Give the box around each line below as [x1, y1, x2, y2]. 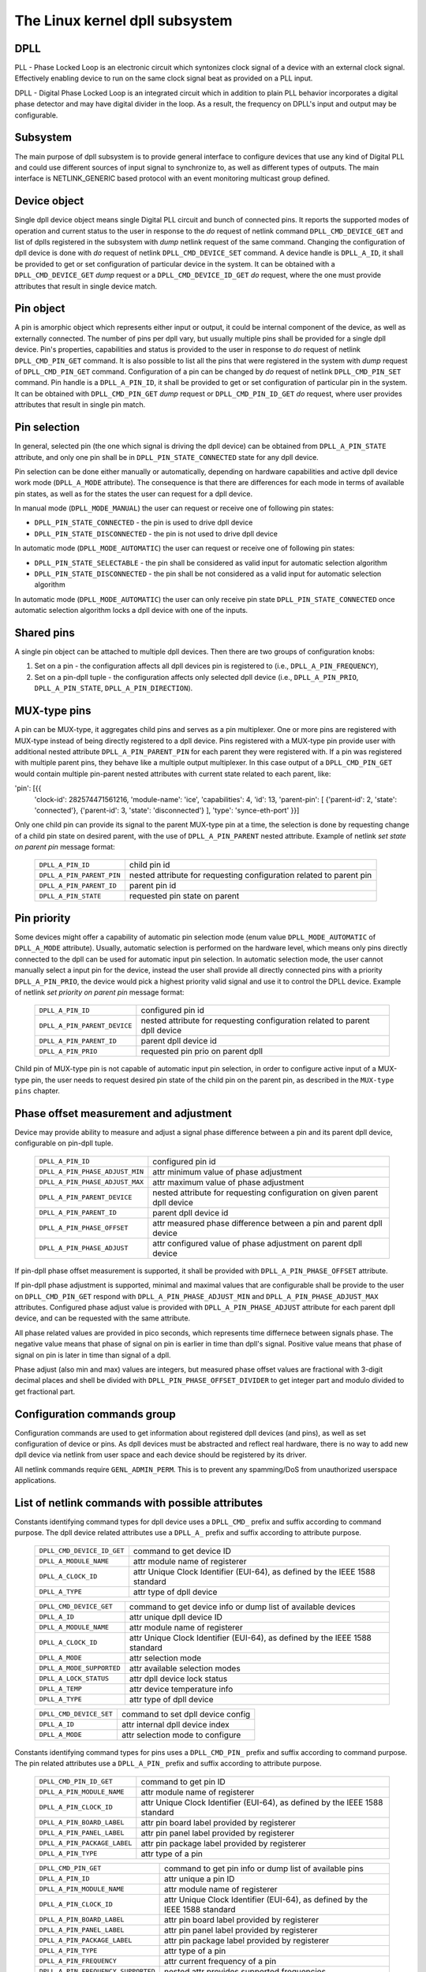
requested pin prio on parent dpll [140, 1046, 263, 1057]
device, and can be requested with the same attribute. [14, 1313, 191, 1323]
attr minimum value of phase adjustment [152, 1166, 303, 1177]
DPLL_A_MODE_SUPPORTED [39, 1664, 121, 1672]
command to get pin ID [140, 1776, 226, 1787]
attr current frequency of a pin [164, 1955, 277, 1966]
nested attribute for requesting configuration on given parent [152, 1187, 379, 1198]
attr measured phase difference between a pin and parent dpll [152, 1217, 383, 1228]
